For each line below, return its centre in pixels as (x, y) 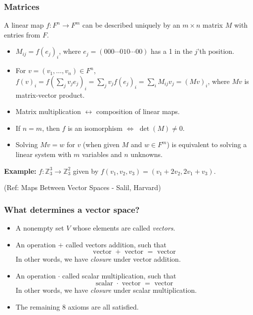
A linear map (24, 25)
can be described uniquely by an (131, 25)
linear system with (43, 154)
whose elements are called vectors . (124, 227)
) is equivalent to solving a (207, 144)
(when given (101, 144)
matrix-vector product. (50, 95)
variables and (102, 154)
